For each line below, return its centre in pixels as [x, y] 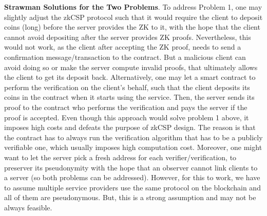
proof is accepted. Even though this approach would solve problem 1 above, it [127, 117]
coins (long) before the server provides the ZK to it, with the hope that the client [132, 27]
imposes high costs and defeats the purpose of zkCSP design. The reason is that [130, 127]
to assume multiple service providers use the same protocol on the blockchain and [132, 187]
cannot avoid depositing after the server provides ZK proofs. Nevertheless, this [128, 37]
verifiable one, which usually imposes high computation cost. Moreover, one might [133, 147]
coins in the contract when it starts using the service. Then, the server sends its [129, 97]
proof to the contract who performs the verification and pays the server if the [126, 107]
